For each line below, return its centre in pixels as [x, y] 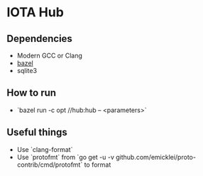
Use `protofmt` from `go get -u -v [66, 157]
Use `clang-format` [45, 149]
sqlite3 [27, 71]
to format [98, 165]
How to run [32, 93]
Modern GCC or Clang [50, 55]
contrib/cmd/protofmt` [50, 165]
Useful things [37, 132]
